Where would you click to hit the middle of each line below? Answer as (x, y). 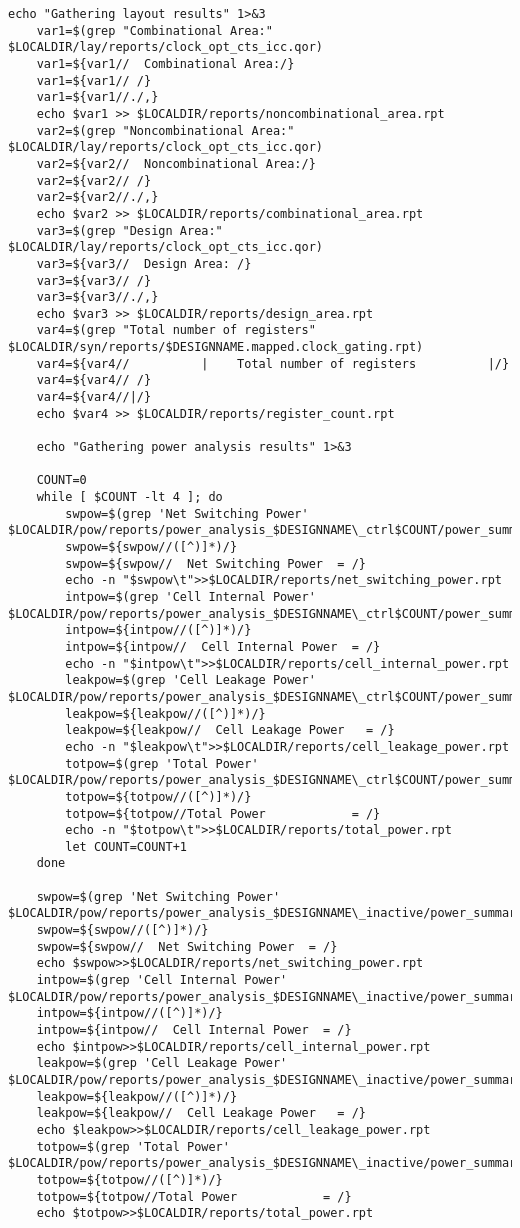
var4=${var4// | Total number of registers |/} (273, 363)
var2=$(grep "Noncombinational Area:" (165, 130)
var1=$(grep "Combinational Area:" (154, 30)
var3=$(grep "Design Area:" (129, 230)
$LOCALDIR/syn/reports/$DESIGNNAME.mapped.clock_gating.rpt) (216, 347)
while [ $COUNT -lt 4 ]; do (129, 497)
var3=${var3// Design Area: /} (144, 263)
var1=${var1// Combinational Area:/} (165, 63)
